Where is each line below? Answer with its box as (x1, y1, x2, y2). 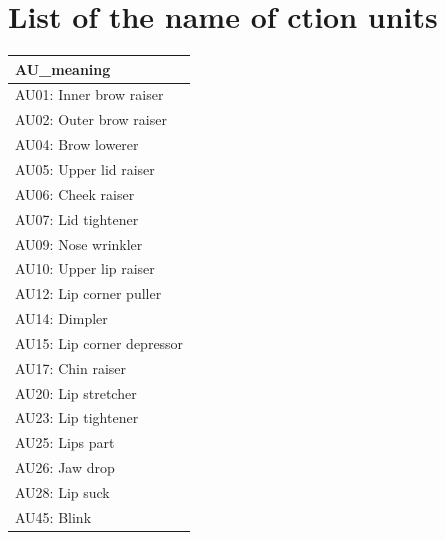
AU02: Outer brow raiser (15, 109, 167, 130)
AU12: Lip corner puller (15, 283, 162, 304)
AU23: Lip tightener (15, 407, 139, 428)
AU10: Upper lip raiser (15, 258, 155, 279)
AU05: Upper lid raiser (15, 159, 155, 179)
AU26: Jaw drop (15, 457, 115, 478)
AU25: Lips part (15, 432, 115, 453)
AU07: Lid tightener (15, 208, 139, 229)
